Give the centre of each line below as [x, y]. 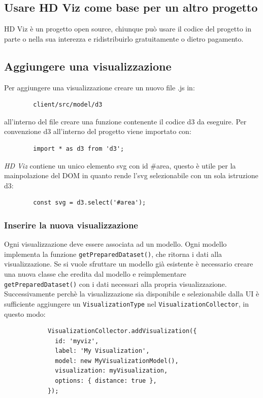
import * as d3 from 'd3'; [79, 148]
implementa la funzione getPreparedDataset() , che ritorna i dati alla [113, 254]
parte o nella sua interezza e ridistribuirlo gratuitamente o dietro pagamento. [124, 38]
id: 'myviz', [77, 341]
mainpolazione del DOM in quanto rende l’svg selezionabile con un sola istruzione [131, 175]
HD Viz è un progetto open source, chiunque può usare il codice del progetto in [128, 29]
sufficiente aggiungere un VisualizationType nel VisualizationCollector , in [126, 303]
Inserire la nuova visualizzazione [71, 225]
